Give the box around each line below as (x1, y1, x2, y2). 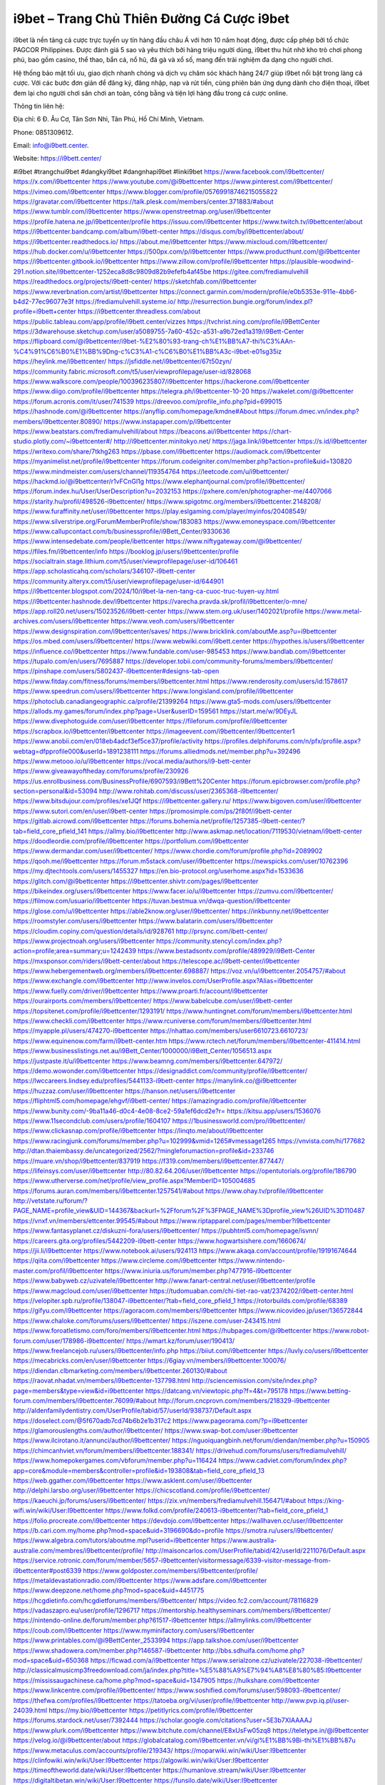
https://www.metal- (304, 607, 363, 615)
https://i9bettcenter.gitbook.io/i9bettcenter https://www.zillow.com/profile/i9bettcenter (13, 257, 269, 266)
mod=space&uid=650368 (13, 1656, 89, 1665)
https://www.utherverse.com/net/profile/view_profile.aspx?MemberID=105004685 (13, 1177, 256, 1185)
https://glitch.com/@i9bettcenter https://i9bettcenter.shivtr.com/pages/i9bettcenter (13, 877, 259, 885)
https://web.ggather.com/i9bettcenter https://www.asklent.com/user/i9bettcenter (13, 1477, 252, 1485)
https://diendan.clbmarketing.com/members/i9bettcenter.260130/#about (13, 1366, 227, 1374)
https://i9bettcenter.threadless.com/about (77, 307, 201, 316)
